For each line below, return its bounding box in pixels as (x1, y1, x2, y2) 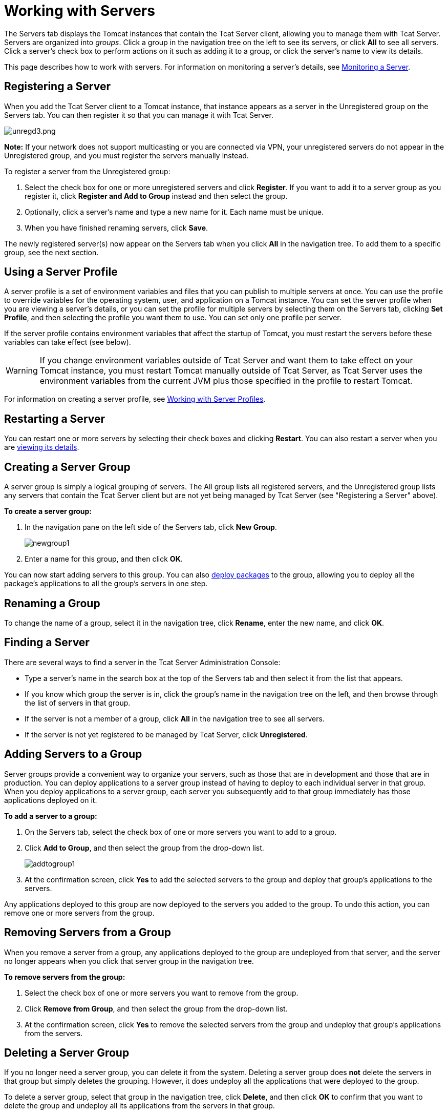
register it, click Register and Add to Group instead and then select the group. (25, 191, 288, 200)
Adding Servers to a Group (4, 748, 142, 761)
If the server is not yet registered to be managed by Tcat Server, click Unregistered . (25, 730, 308, 739)
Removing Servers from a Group (4, 926, 172, 939)
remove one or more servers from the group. (4, 908, 155, 917)
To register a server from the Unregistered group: (4, 167, 170, 176)
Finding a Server (4, 636, 90, 649)
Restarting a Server (4, 412, 105, 425)
